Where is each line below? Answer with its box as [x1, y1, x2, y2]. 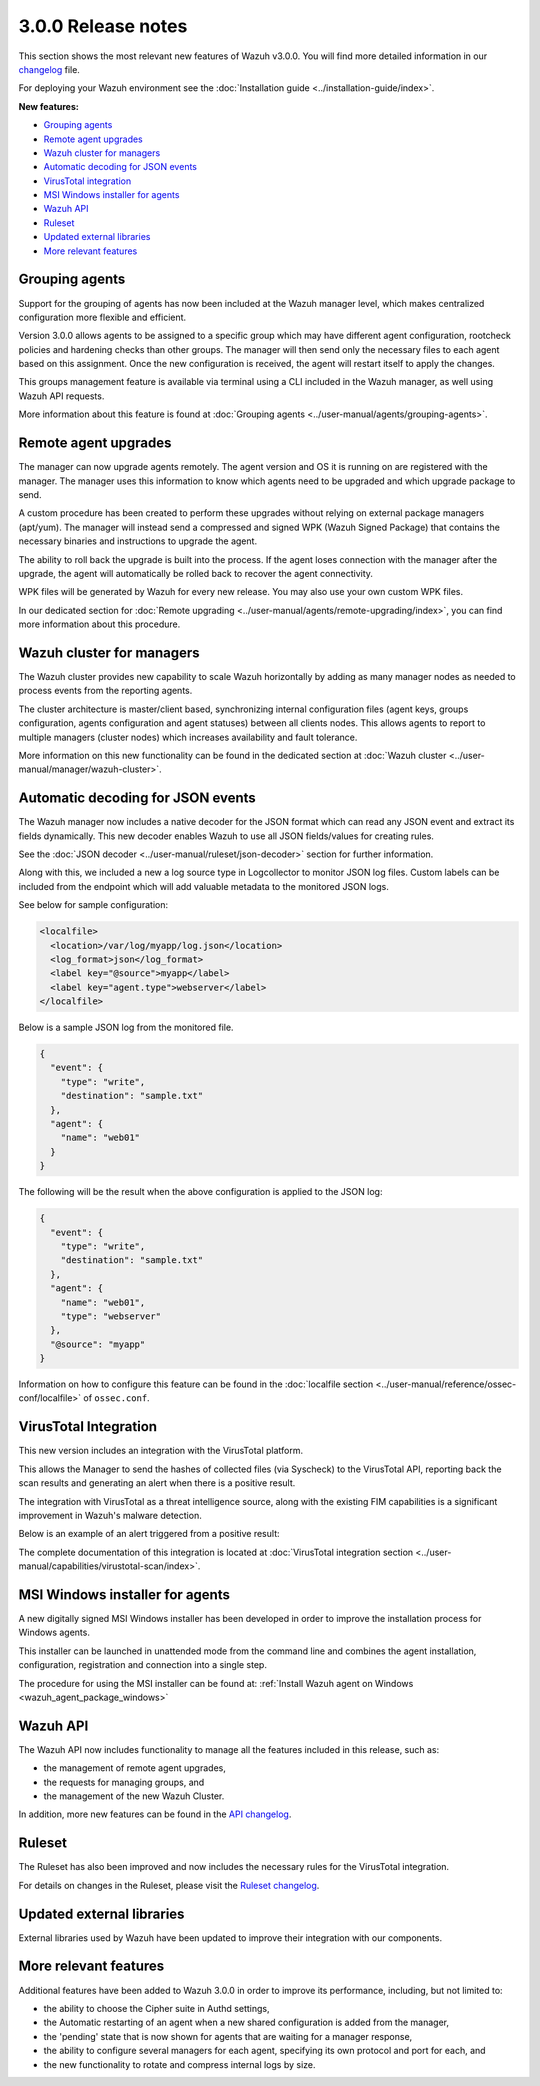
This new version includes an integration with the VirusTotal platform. [18, 1445, 304, 1457]
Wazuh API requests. [18, 390, 105, 402]
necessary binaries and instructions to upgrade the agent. [18, 535, 258, 547]
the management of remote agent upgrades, [43, 1762, 227, 1774]
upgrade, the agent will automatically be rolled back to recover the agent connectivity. [18, 567, 374, 579]
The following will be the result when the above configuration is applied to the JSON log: [18, 1186, 383, 1198]
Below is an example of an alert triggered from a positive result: [18, 1528, 280, 1540]
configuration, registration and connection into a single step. [18, 1659, 267, 1671]
